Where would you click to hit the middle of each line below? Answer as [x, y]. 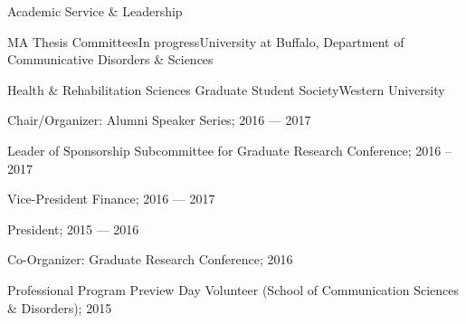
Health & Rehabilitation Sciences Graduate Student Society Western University [226, 89]
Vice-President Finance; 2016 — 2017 [111, 199]
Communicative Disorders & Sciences [110, 59]
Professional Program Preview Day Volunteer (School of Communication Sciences [233, 289]
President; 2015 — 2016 [73, 229]
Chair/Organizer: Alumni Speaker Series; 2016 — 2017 [159, 120]
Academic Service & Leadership [95, 11]
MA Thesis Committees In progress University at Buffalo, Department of [206, 41]
